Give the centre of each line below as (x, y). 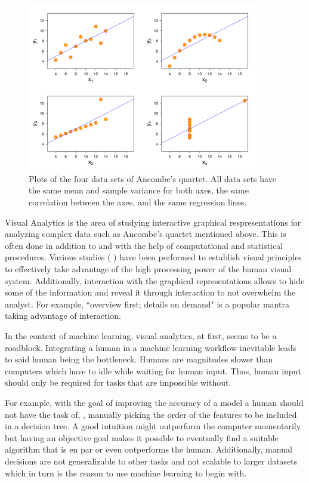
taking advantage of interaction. (63, 316)
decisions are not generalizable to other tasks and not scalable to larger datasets (151, 461)
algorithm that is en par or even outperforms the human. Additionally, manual (149, 449)
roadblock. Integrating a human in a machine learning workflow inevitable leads (151, 347)
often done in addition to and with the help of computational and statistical (144, 245)
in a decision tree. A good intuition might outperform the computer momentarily (153, 426)
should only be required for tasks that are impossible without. (118, 382)
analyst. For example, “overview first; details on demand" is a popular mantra (147, 304)
